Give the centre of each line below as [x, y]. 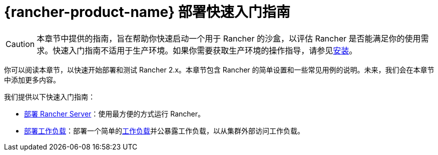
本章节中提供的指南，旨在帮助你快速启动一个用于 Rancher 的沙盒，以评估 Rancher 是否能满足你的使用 [229, 38]
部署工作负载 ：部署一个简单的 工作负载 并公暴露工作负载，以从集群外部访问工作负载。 [164, 130]
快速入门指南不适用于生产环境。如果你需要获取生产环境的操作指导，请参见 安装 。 [205, 50]
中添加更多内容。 [32, 79]
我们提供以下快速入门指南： [50, 96]
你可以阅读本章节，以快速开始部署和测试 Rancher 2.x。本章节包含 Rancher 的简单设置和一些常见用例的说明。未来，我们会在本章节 [219, 69]
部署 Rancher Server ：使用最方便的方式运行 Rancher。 [115, 113]
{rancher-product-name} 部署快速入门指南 [147, 12]
